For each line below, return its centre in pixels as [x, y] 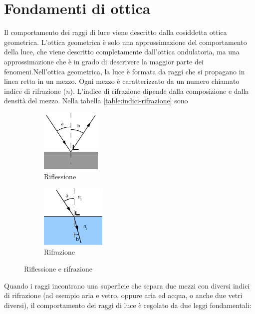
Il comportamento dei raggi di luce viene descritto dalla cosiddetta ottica [116, 32]
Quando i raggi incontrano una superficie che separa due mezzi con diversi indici [127, 285]
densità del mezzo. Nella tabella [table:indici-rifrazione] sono [96, 101]
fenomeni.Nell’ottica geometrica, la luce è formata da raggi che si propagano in [125, 71]
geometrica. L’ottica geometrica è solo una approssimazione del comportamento [126, 42]
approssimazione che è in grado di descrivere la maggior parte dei [104, 61]
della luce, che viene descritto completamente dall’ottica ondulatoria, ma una [122, 52]
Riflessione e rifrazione [58, 269]
